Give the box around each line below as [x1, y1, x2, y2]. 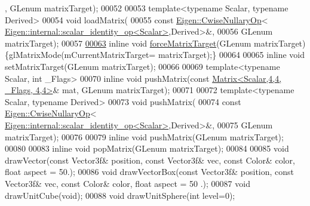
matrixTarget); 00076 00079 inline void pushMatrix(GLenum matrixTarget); [5, 130, 284, 143]
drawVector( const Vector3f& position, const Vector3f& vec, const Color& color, [5, 153, 295, 166]
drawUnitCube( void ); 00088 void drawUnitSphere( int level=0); [5, 189, 235, 201]
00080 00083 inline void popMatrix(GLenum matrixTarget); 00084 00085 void [5, 142, 289, 155]
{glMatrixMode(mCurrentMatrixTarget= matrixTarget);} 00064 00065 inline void [5, 48, 305, 61]
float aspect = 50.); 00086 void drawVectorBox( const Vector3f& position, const [5, 165, 294, 178]
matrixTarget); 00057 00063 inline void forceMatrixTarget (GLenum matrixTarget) [5, 36, 306, 49]
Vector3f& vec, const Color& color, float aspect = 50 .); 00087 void [5, 177, 250, 189]
